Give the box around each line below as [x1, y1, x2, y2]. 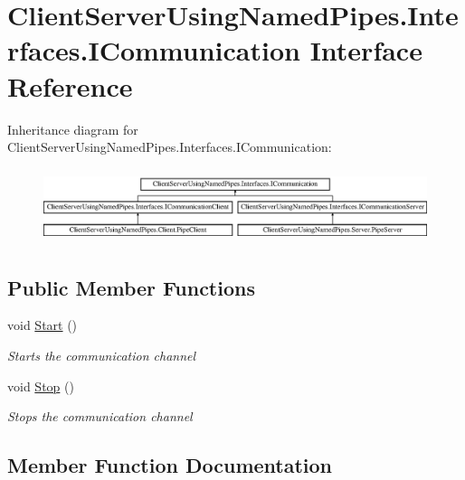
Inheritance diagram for [7, 119, 138, 138]
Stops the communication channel [7, 407, 193, 426]
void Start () [7, 315, 78, 334]
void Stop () [7, 376, 74, 395]
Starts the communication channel [7, 345, 196, 364]
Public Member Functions [7, 273, 255, 301]
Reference [7, 67, 133, 104]
